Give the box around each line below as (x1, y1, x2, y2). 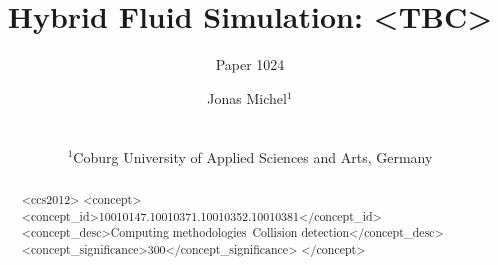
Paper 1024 (215, 54, 285, 75)
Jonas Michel (207, 87, 287, 108)
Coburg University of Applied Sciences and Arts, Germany (73, 146, 433, 167)
